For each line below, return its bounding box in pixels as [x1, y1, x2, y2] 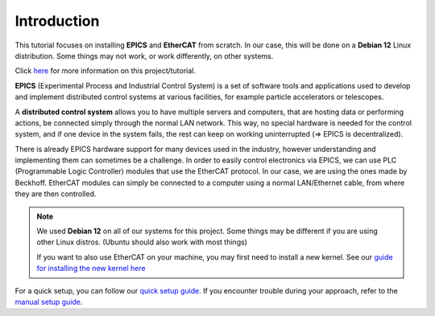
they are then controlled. [14, 189, 97, 199]
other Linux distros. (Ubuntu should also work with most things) [36, 237, 247, 247]
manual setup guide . [14, 297, 83, 306]
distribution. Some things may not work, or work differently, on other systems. [14, 51, 274, 60]
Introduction [14, 12, 100, 30]
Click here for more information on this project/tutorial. [14, 66, 197, 76]
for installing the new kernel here [36, 264, 146, 273]
